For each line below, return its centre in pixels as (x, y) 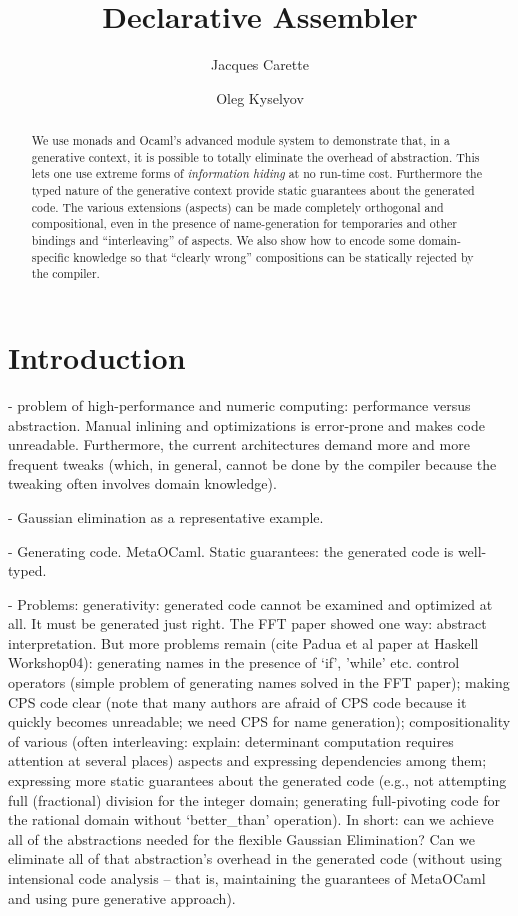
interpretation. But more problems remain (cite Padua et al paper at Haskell (243, 642)
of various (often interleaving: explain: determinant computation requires (231, 740)
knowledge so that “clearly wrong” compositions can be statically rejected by (273, 256)
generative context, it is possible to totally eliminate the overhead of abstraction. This (255, 156)
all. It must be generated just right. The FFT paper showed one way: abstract (247, 623)
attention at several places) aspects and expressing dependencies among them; (247, 760)
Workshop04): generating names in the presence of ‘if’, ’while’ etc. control (234, 662)
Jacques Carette (260, 64)
